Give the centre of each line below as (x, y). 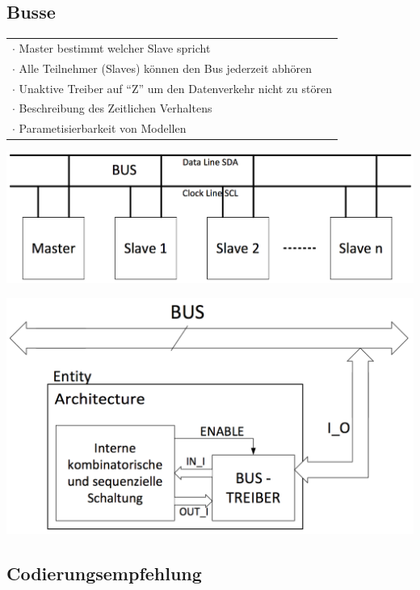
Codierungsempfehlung (104, 573)
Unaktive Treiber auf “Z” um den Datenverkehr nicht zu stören (175, 88)
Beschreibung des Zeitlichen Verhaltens (115, 108)
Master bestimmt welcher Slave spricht (115, 47)
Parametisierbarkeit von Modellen (103, 128)
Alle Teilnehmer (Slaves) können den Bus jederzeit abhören (166, 68)
